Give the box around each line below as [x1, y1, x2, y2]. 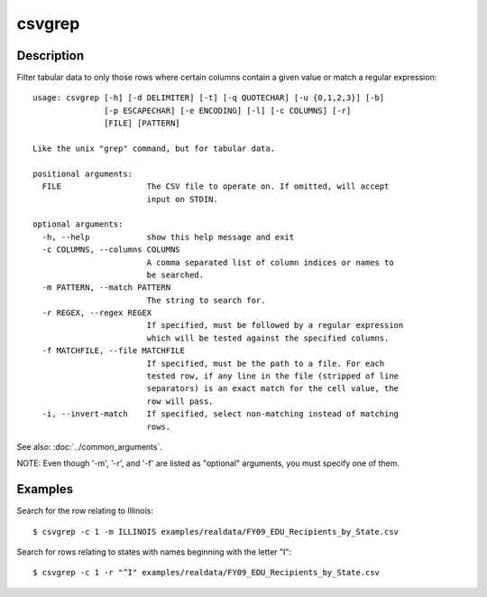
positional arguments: [32, 168, 133, 179]
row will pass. [146, 396, 214, 406]
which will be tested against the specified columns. [146, 332, 390, 343]
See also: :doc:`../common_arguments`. [16, 442, 162, 452]
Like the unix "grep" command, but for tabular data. [32, 144, 275, 154]
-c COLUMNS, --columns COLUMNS [41, 245, 180, 255]
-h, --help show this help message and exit [41, 231, 295, 242]
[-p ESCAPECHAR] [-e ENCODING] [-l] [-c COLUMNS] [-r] [104, 105, 352, 116]
